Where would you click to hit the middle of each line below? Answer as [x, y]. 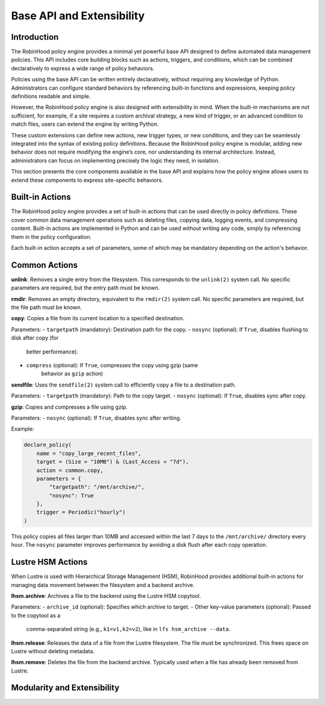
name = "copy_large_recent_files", [89, 453]
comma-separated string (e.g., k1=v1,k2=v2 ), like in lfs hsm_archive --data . [128, 629]
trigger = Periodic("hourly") [81, 512]
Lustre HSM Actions [49, 562]
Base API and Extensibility [78, 16]
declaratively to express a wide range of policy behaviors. [83, 68]
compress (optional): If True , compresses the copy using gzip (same [112, 365]
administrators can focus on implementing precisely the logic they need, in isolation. [116, 160]
